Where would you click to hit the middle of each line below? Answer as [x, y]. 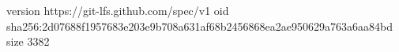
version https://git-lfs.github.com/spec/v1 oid [118, 10]
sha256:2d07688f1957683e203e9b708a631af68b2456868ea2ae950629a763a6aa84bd [199, 26]
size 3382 [28, 41]
